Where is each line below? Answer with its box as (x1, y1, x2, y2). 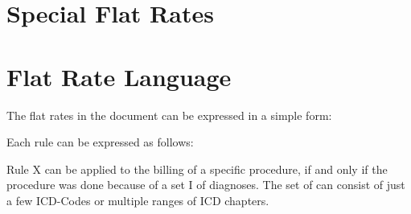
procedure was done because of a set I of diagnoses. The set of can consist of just (6, 176, 405, 193)
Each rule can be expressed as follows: (6, 134, 194, 150)
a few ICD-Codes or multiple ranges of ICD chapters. (6, 191, 269, 208)
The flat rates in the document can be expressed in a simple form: (6, 106, 332, 123)
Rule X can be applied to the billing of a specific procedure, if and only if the (6, 160, 388, 177)
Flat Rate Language (6, 60, 232, 93)
